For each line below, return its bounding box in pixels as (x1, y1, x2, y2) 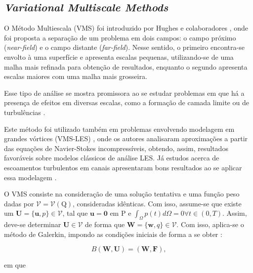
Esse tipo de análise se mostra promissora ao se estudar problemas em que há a (4, 87, 245, 98)
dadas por (4, 198, 34, 208)
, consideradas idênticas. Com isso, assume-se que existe (73, 198, 242, 208)
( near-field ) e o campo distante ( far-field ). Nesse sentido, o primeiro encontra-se (4, 42, 245, 52)
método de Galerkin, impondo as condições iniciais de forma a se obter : (4, 229, 222, 239)
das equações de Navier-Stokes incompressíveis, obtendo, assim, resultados (4, 143, 228, 153)
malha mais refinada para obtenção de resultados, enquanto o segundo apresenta (4, 61, 248, 72)
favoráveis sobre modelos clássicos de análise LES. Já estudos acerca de (4, 153, 219, 163)
